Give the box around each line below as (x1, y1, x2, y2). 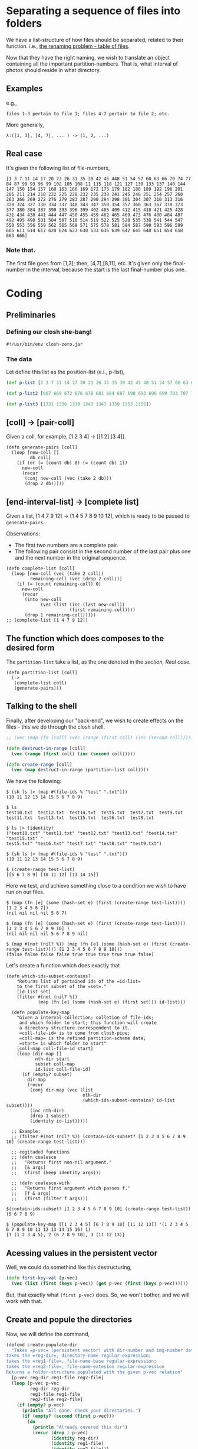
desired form (6, 642, 55, 652)
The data (6, 355, 32, 363)
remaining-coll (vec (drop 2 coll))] (29, 576, 123, 582)
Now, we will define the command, (6, 1330, 90, 1337)
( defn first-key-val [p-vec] (6, 1275, 78, 1281)
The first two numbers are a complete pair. (14, 542, 118, 549)
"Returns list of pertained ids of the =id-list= (16, 979, 141, 985)
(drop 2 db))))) (24, 480, 65, 487)
